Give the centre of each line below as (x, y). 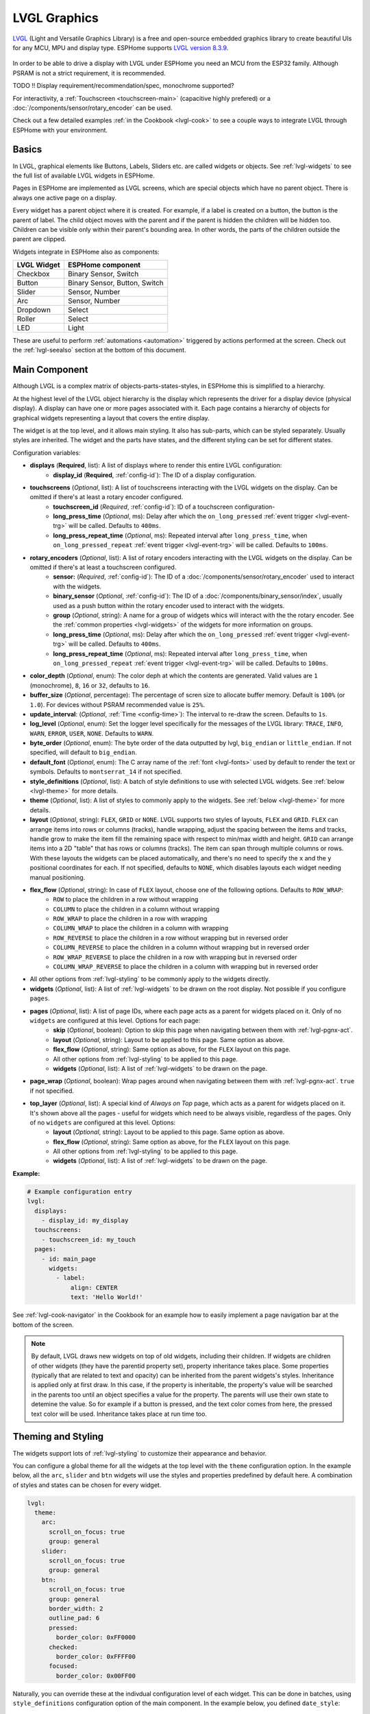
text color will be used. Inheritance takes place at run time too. (119, 1414)
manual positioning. (58, 877)
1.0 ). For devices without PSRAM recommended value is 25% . (118, 704)
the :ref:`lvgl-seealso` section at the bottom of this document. (99, 350)
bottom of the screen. (44, 1325)
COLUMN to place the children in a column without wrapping (136, 909)
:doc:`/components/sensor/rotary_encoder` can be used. (92, 108)
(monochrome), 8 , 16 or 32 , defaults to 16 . (90, 685)
